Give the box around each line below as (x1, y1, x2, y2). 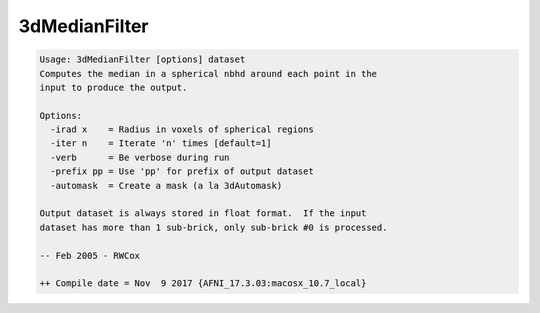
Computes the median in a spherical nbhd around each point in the (39, 68, 378, 79)
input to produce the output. (39, 81, 188, 93)
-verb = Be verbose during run (50, 151, 230, 163)
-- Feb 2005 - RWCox (39, 250, 140, 261)
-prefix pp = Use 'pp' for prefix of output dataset (50, 166, 314, 177)
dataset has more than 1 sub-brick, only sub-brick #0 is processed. (39, 221, 388, 233)
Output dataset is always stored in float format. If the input (39, 208, 367, 219)
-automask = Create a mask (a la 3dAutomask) (50, 180, 283, 191)
